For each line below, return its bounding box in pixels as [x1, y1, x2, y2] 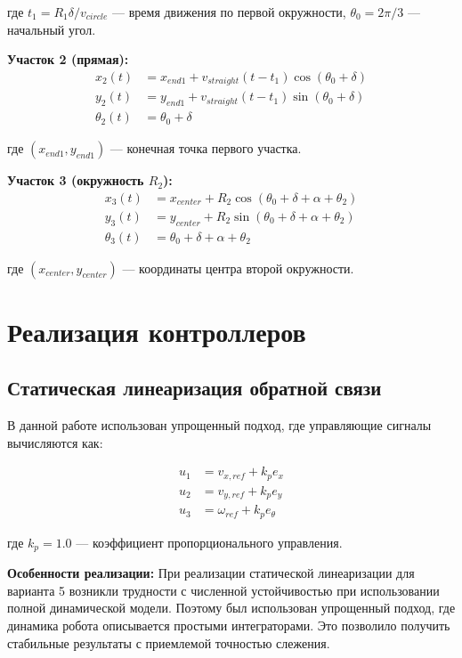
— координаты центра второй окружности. [122, 258, 354, 277]
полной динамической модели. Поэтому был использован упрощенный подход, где [7, 598, 456, 617]
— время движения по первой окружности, [112, 3, 346, 20]
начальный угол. [7, 20, 96, 38]
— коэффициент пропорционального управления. [76, 532, 343, 551]
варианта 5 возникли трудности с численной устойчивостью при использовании [7, 581, 440, 599]
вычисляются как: [7, 433, 103, 451]
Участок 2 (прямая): [7, 50, 129, 69]
